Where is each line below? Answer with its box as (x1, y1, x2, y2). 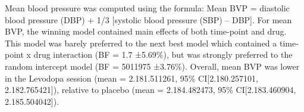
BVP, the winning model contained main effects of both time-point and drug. (5, 25, 287, 38)
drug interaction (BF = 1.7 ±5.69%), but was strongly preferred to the (33, 48, 293, 61)
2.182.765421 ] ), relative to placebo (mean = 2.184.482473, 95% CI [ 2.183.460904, (5, 83, 296, 96)
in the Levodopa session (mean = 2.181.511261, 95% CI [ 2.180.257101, (5, 71, 258, 84)
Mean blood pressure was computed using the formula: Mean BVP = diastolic (5, 2, 290, 14)
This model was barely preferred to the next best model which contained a (5, 36, 277, 49)
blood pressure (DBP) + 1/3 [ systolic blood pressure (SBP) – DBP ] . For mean (5, 13, 292, 26)
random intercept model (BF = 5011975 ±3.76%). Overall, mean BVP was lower (5, 60, 300, 72)
